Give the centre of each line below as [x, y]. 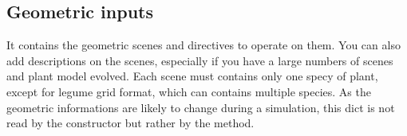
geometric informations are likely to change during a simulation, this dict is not [201, 107]
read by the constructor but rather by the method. [130, 123]
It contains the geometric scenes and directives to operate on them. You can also [203, 45]
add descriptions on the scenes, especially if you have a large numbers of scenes [200, 60]
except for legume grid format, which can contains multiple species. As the [189, 91]
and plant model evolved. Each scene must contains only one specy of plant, [192, 76]
